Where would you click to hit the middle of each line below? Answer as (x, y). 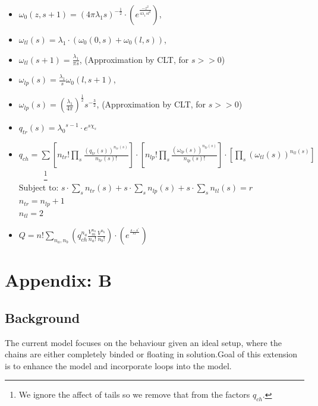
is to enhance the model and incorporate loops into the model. (118, 365)
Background (42, 317)
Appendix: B (59, 280)
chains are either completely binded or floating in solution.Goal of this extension (151, 354)
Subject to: (39, 188)
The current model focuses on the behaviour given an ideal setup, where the (143, 342)
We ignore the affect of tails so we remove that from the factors (134, 394)
